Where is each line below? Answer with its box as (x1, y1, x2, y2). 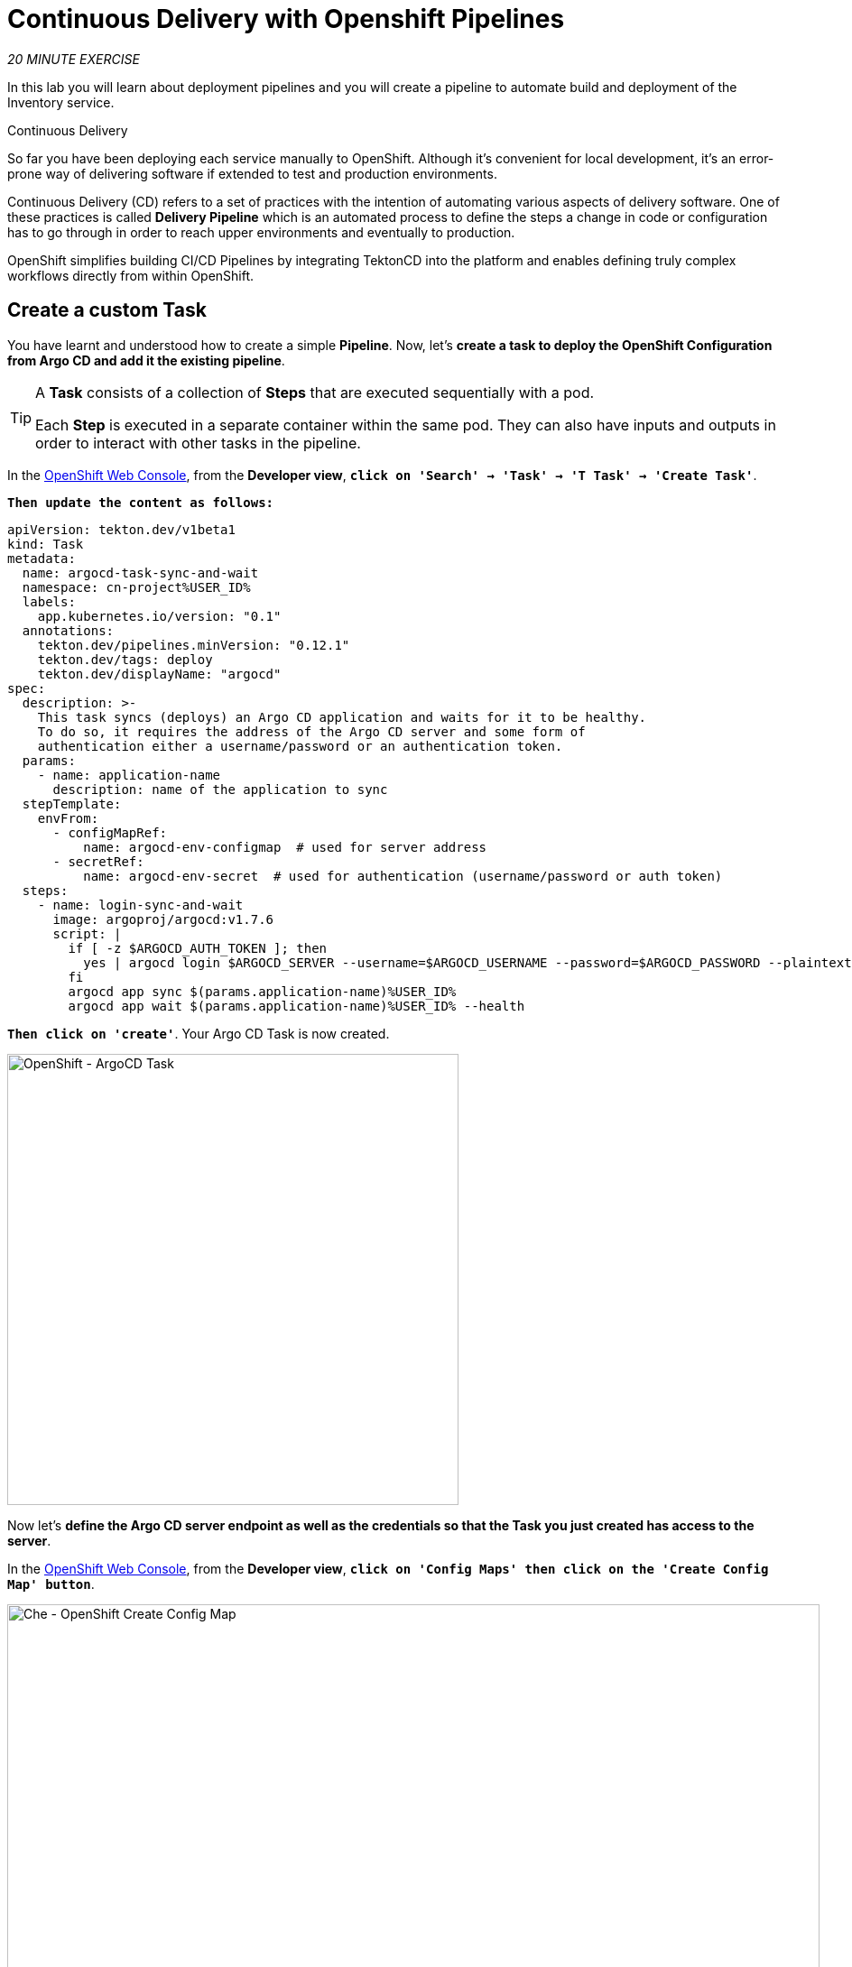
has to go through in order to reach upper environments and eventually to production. (7, 224, 515, 240)
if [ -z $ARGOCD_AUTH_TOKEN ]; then (68, 940, 328, 956)
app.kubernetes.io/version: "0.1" (37, 608, 282, 623)
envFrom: (37, 810, 99, 826)
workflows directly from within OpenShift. (7, 267, 255, 283)
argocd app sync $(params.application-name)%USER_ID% (68, 983, 457, 999)
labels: (22, 594, 76, 609)
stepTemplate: (22, 796, 122, 811)
